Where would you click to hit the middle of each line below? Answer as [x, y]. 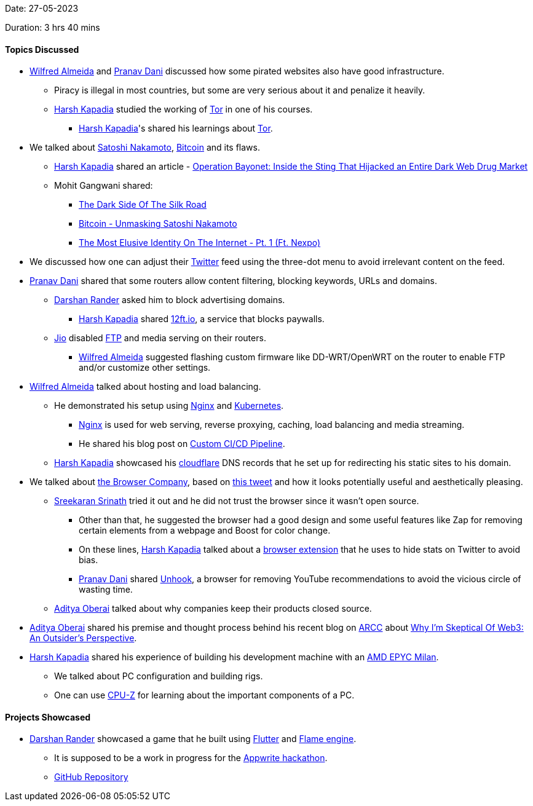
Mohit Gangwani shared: [104, 186]
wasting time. [106, 590]
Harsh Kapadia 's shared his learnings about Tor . [176, 128]
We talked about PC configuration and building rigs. [159, 676]
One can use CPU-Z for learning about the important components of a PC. [204, 695]
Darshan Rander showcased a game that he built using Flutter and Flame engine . [193, 739]
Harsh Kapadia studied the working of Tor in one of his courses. [184, 109]
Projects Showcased [48, 717]
